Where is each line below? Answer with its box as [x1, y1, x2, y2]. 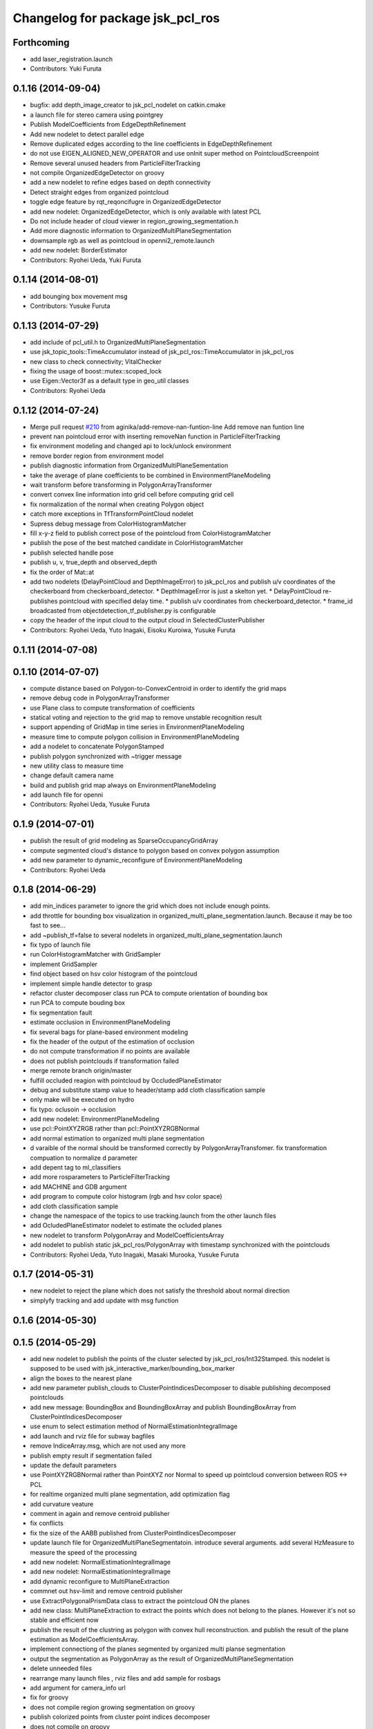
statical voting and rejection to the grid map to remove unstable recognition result [30, 713, 262, 721]
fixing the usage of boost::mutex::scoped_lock [30, 367, 162, 375]
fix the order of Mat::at [30, 568, 95, 576]
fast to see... [30, 921, 66, 930]
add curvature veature [30, 1499, 94, 1508]
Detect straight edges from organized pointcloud [30, 187, 169, 196]
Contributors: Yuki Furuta [30, 64, 102, 73]
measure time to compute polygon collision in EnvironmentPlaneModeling [30, 732, 240, 741]
